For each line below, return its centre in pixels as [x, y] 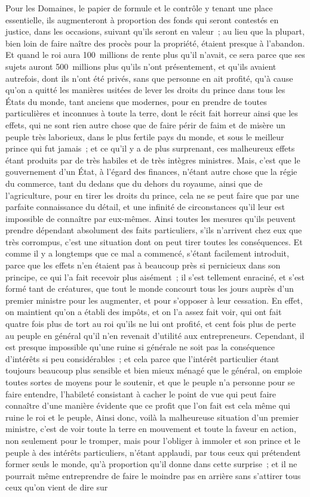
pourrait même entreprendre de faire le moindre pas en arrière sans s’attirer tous [153, 475]
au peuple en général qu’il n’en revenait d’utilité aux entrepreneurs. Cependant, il [155, 335]
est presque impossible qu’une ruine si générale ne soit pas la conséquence [140, 347]
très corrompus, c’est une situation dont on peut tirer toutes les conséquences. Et [154, 241]
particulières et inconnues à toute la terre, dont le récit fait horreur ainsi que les [152, 113]
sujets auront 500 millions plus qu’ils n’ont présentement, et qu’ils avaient [141, 66]
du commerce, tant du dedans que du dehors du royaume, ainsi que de [134, 183]
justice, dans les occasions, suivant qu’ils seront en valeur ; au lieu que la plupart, [155, 31]
